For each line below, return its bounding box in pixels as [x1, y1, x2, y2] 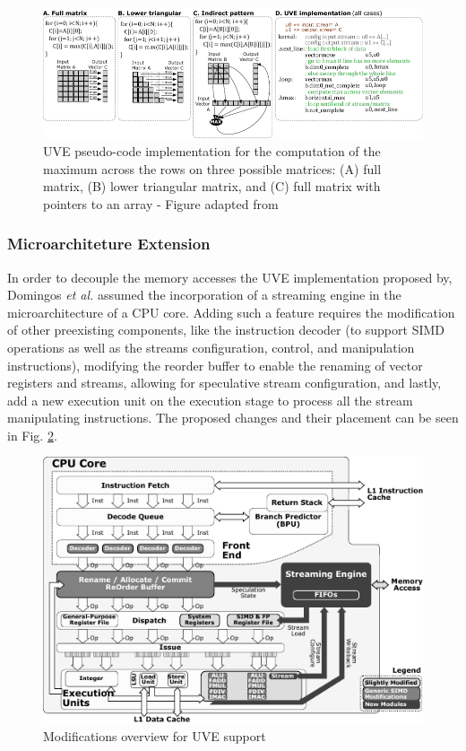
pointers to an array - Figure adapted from [43, 194, 279, 213]
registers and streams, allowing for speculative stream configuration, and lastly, [7, 373, 442, 392]
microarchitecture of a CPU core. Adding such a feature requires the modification [7, 302, 455, 321]
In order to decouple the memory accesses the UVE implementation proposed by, [7, 267, 453, 286]
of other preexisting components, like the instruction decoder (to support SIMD [7, 320, 445, 339]
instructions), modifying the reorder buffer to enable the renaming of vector [7, 355, 423, 374]
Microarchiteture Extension [7, 232, 211, 255]
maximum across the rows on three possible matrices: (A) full [43, 159, 382, 178]
